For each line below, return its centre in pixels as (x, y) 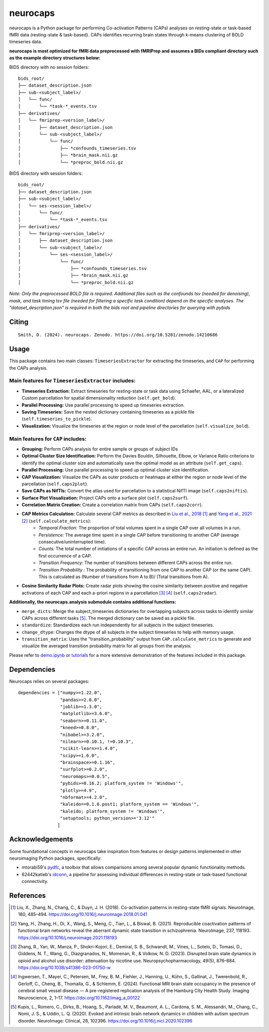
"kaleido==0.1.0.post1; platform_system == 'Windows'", (130, 804)
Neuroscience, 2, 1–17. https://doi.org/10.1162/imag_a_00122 (79, 998)
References (27, 895)
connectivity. (35, 882)
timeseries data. (26, 42)
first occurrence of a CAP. (65, 556)
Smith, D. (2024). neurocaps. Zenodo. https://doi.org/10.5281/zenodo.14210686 (118, 335)
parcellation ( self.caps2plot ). (55, 484)
